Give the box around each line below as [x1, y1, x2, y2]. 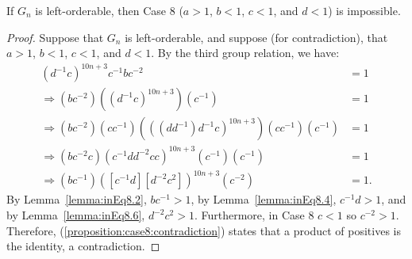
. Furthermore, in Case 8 [194, 207, 314, 223]
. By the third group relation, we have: [151, 44, 340, 61]
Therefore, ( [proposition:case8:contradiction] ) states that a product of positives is [6, 222, 402, 238]
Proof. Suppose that [6, 29, 104, 45]
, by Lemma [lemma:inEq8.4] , [191, 191, 337, 208]
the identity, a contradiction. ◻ [6, 238, 160, 254]
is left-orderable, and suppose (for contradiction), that [125, 29, 388, 45]
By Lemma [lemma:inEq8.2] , [6, 191, 147, 208]
